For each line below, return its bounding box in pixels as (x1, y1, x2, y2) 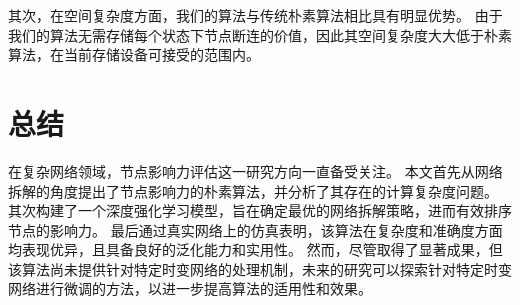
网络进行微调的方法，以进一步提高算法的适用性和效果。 (8, 278, 372, 299)
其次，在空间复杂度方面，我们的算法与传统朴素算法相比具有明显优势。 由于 (8, 5, 503, 25)
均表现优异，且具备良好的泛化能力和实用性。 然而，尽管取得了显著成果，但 (8, 239, 503, 260)
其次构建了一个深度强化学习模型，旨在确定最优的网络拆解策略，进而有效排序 (8, 200, 512, 221)
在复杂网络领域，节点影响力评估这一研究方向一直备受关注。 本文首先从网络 (8, 160, 503, 181)
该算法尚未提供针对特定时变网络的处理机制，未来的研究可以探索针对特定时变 (8, 258, 512, 279)
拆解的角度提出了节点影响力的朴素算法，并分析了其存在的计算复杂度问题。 (8, 180, 498, 201)
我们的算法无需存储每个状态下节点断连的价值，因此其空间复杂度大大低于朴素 (8, 24, 512, 45)
